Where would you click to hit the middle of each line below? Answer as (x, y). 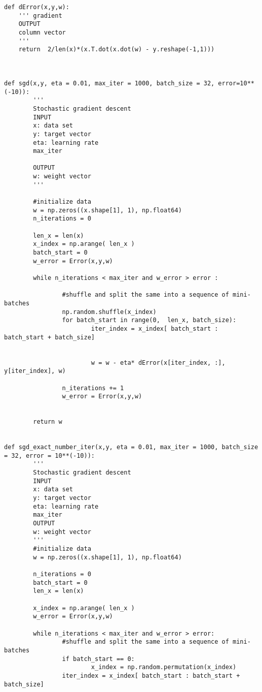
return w (48, 422)
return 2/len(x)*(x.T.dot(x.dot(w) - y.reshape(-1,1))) (117, 50)
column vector (42, 32)
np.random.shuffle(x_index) (109, 312)
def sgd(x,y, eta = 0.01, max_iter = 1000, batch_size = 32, (109, 83)
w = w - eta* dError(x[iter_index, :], (158, 363)
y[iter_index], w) (35, 371)
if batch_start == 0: (98, 659)
